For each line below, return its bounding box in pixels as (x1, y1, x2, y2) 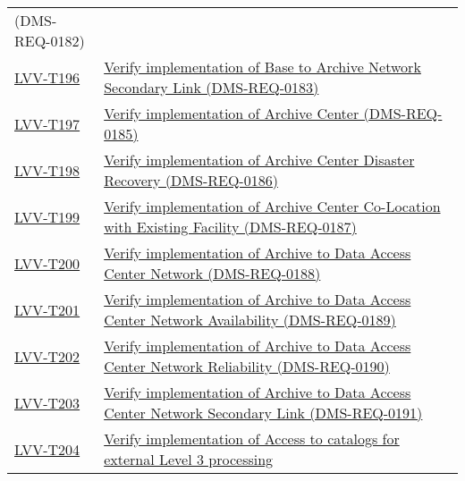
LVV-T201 (14, 299, 80, 320)
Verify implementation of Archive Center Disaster (104, 149, 415, 170)
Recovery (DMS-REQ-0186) (104, 170, 278, 190)
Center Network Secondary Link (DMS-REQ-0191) (104, 402, 423, 423)
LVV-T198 (14, 159, 80, 181)
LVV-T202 (14, 345, 80, 367)
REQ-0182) (14, 30, 85, 51)
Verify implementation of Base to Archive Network (104, 56, 421, 77)
